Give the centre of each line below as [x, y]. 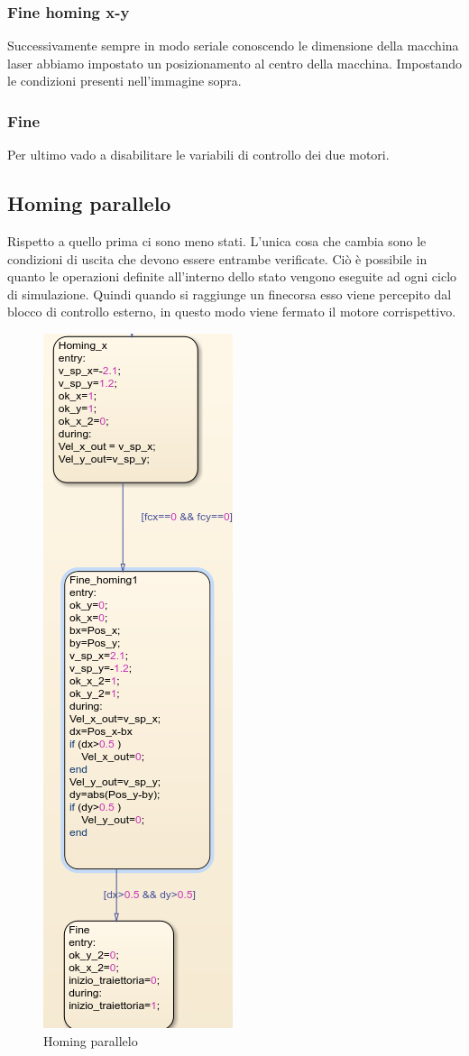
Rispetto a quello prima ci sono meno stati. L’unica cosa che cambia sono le [217, 241]
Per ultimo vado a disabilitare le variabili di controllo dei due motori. [198, 155]
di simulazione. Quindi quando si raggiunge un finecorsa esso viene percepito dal [230, 294]
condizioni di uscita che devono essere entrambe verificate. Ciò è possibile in [217, 258]
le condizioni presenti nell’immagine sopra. [124, 81]
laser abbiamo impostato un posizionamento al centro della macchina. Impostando [234, 63]
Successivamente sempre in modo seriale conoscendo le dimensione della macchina [233, 46]
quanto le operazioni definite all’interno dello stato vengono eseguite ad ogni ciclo [232, 276]
